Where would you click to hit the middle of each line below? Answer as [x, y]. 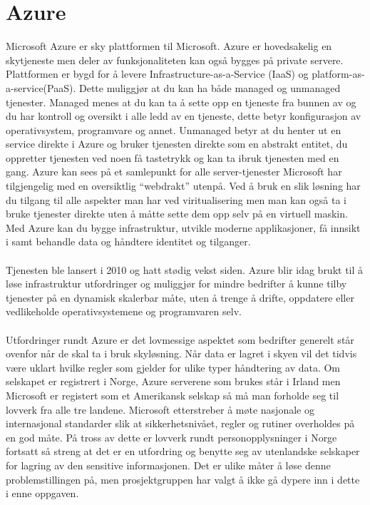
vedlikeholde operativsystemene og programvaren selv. [124, 311]
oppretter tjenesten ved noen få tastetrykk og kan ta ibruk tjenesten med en [173, 157]
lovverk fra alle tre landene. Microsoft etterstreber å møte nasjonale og [160, 409]
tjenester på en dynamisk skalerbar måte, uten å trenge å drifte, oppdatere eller [180, 297]
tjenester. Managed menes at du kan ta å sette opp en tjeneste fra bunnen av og [181, 102]
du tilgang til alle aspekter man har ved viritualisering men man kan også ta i [176, 199]
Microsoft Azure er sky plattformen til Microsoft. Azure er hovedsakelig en [169, 46]
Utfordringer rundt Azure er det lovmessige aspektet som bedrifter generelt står [180, 339]
